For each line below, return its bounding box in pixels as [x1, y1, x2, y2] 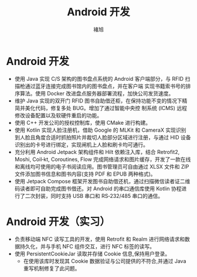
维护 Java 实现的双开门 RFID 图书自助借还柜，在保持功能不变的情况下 [14, 97, 182, 104]
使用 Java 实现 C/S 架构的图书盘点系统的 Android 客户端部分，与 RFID [14, 75, 184, 82]
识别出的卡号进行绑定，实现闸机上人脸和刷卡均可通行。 [14, 141, 148, 148]
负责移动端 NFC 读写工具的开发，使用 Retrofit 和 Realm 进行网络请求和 [14, 235, 185, 242]
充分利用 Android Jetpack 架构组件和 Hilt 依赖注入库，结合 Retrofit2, [14, 148, 180, 155]
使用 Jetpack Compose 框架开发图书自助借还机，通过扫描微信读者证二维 [14, 177, 191, 184]
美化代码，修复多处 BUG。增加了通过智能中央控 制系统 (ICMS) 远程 [25, 104, 188, 111]
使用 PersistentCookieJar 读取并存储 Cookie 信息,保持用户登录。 [14, 250, 171, 257]
